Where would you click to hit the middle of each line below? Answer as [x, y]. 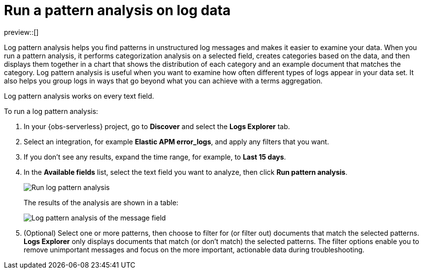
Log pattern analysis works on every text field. [79, 96]
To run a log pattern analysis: [51, 111]
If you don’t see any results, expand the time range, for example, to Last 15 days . [155, 157]
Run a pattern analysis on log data [117, 10]
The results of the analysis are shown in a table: [101, 202]
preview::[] [21, 32]
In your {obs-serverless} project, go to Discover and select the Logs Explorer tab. [157, 126]
